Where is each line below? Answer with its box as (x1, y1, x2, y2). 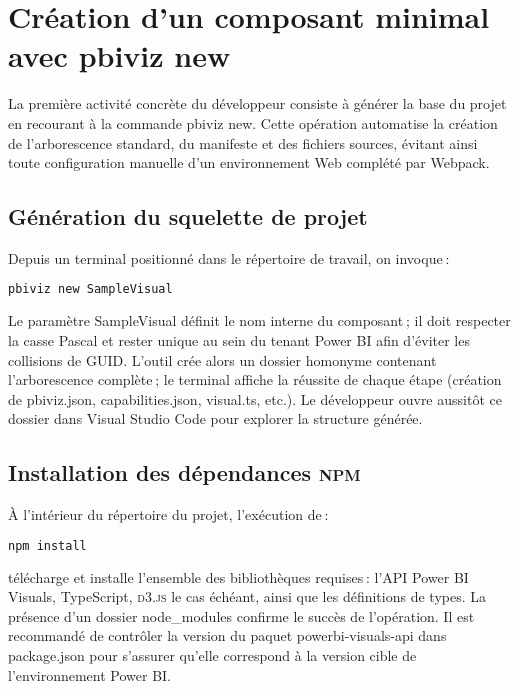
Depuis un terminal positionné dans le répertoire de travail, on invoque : (8, 247, 450, 268)
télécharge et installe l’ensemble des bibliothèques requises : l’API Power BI (8, 566, 469, 587)
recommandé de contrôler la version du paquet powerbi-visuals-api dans (8, 625, 447, 646)
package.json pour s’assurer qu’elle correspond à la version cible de (8, 644, 417, 665)
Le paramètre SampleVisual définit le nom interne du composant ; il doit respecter (8, 310, 511, 331)
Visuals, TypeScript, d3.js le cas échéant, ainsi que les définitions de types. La (8, 586, 486, 607)
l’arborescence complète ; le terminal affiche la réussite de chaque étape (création (8, 369, 502, 390)
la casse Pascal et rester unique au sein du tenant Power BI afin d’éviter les (8, 329, 470, 350)
